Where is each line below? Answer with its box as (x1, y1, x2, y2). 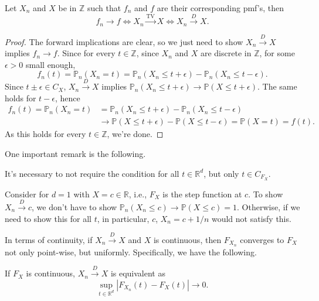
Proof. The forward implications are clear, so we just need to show (5, 35, 243, 47)
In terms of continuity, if (5, 233, 93, 245)
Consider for (5, 187, 49, 200)
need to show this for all (5, 212, 91, 224)
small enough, (26, 58, 76, 70)
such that (87, 2, 121, 13)
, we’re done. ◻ (107, 128, 164, 140)
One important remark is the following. (5, 148, 146, 160)
